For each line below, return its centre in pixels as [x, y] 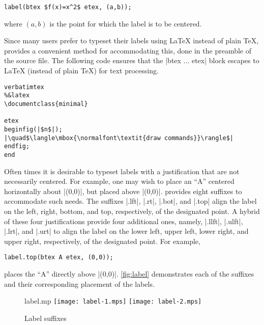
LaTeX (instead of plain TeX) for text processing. [81, 71]
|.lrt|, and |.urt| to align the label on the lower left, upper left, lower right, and [126, 231]
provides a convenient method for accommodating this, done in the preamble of [128, 50]
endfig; [17, 146]
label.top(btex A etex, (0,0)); [59, 258]
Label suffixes [46, 318]
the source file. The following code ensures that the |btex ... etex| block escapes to [132, 60]
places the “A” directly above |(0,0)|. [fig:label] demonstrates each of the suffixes [129, 273]
